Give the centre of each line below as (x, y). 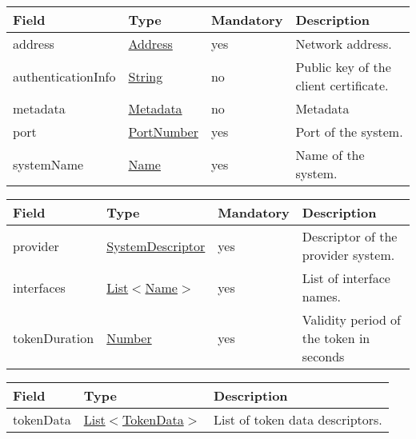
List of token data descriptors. (298, 419)
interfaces (39, 287)
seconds (323, 356)
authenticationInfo (64, 76)
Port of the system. (349, 132)
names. (321, 296)
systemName (48, 164)
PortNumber (163, 132)
